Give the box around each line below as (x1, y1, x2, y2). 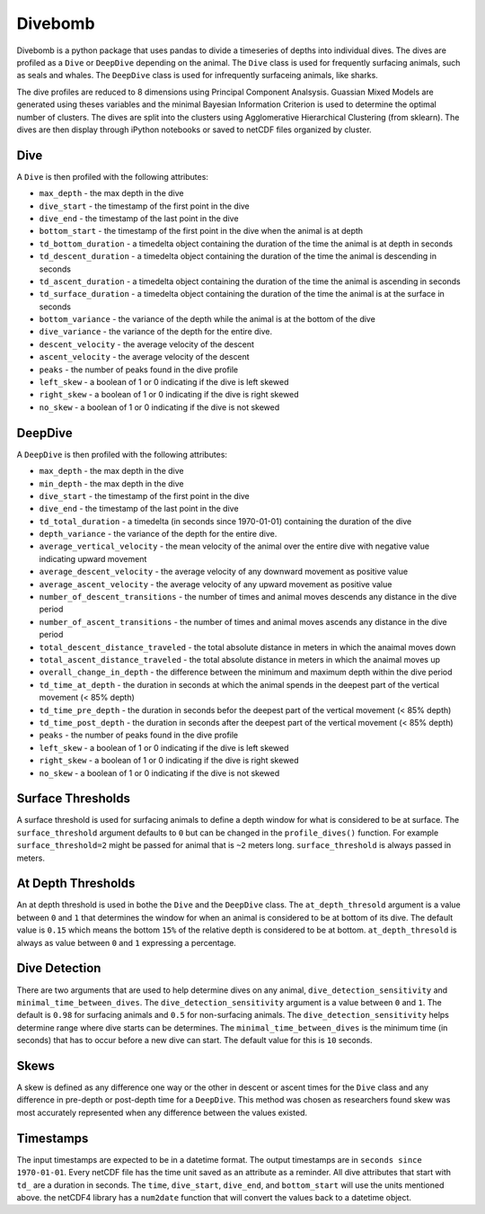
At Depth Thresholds (16, 876, 136, 891)
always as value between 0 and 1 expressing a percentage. (16, 937, 237, 948)
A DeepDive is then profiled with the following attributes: (16, 449, 228, 460)
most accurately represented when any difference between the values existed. (16, 1107, 308, 1118)
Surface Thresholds (16, 791, 130, 807)
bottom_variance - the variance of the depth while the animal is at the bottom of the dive (39, 314, 376, 325)
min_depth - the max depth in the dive (39, 478, 184, 489)
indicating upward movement (39, 553, 147, 564)
